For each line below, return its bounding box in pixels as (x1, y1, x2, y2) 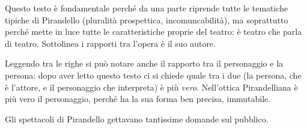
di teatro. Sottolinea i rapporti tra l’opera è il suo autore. (5, 37, 216, 49)
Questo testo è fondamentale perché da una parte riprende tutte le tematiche (5, 2, 288, 14)
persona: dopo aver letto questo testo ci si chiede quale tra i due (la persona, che (5, 68, 302, 81)
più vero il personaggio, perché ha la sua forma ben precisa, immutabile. (5, 92, 271, 105)
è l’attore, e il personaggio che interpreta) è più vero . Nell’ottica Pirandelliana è (5, 80, 298, 93)
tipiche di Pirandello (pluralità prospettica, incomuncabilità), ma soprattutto (5, 13, 288, 26)
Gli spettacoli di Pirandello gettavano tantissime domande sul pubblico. (5, 112, 269, 125)
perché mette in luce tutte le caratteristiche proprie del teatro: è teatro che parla (5, 25, 302, 38)
